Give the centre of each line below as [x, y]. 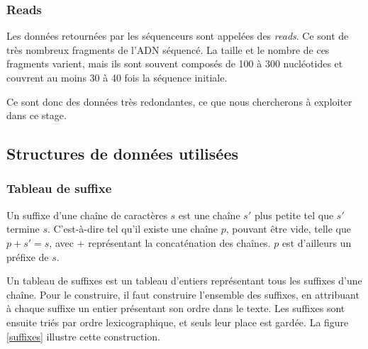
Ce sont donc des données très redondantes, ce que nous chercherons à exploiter [179, 101]
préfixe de [28, 256]
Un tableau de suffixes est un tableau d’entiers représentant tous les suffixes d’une [184, 281]
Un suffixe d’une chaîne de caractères [87, 215]
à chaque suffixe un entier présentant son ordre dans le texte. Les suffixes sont [176, 308]
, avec [61, 242]
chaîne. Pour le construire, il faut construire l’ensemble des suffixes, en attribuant [183, 294]
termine [23, 229]
